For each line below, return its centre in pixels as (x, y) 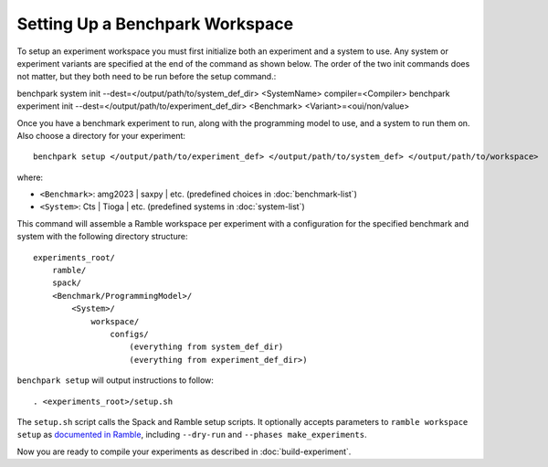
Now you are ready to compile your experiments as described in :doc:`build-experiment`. (184, 451)
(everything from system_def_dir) (206, 347)
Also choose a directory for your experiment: (101, 135)
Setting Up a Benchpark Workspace (155, 24)
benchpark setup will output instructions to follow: (116, 380)
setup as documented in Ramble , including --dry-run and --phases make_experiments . (192, 435)
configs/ (130, 334)
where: (30, 177)
